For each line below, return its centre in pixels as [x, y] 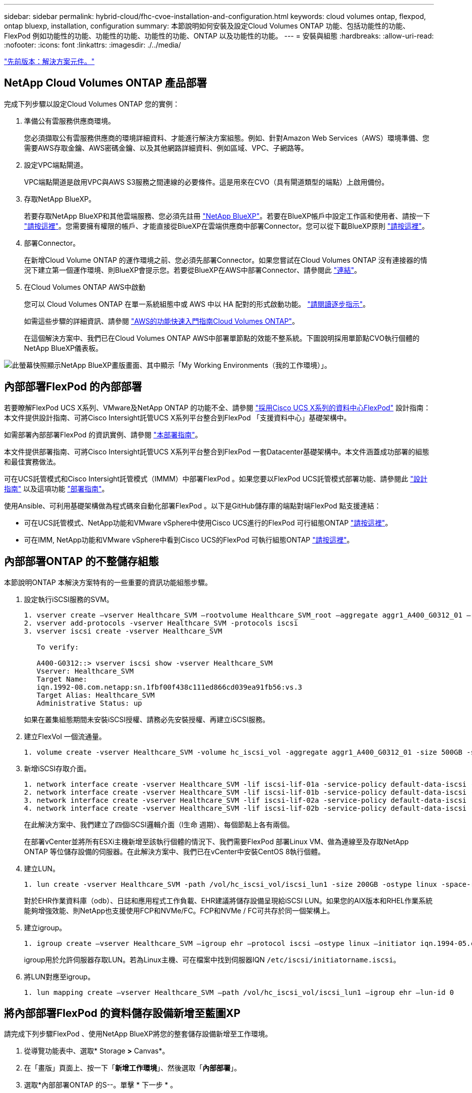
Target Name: [62, 679]
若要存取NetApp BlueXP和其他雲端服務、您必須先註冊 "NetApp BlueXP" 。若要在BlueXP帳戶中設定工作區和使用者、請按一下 [227, 216]
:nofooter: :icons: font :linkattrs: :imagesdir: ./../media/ [92, 45]
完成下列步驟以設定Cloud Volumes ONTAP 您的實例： [92, 104]
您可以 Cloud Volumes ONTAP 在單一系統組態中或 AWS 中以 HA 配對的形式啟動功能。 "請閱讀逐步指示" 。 [197, 304]
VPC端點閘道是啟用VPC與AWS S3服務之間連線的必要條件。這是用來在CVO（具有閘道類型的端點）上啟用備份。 [206, 182]
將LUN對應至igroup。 [59, 976]
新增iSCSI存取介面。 [57, 768]
